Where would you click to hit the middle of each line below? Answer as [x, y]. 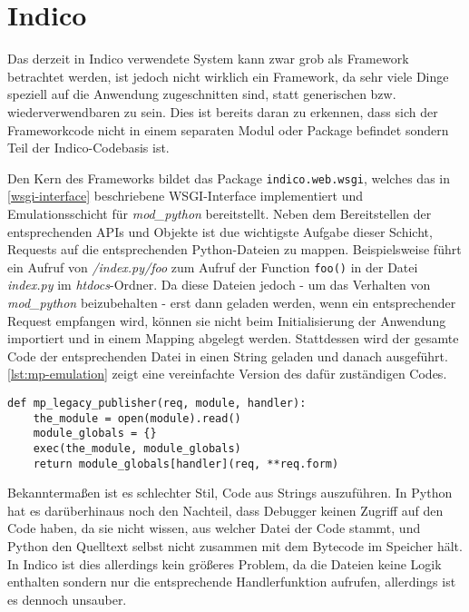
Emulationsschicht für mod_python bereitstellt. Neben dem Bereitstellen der [220, 213]
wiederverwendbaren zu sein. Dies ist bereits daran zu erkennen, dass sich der [223, 111]
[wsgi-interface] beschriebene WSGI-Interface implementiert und [186, 196]
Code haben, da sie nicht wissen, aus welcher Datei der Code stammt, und [214, 528]
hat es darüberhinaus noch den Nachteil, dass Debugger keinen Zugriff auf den [225, 510]
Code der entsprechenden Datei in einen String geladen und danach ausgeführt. [228, 355]
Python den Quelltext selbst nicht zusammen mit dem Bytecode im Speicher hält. [235, 546]
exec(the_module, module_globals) [137, 448]
